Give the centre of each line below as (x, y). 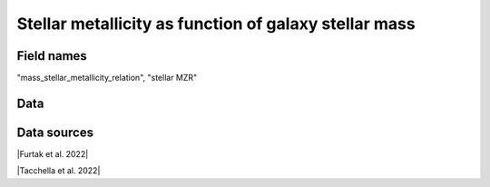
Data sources (55, 132)
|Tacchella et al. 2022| (59, 171)
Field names (52, 56)
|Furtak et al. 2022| (53, 153)
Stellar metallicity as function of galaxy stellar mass (216, 24)
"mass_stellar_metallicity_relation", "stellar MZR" (107, 78)
